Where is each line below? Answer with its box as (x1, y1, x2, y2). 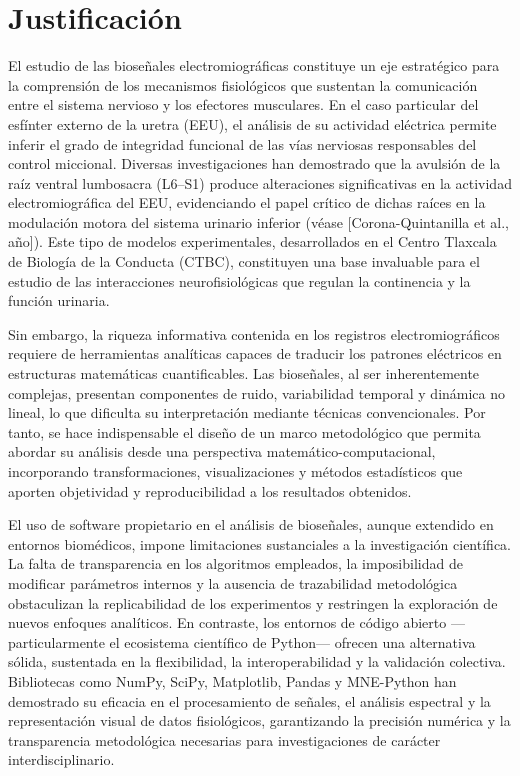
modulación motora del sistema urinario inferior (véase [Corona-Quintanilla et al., (8, 211, 510, 232)
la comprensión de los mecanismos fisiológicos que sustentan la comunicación (8, 74, 478, 95)
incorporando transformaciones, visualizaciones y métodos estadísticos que (8, 461, 463, 481)
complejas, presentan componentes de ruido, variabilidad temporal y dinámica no (8, 382, 506, 403)
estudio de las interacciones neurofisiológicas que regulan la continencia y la (8, 270, 471, 291)
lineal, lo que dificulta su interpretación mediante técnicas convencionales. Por (8, 402, 486, 423)
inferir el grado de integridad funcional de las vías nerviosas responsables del (8, 133, 477, 154)
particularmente (8, 631, 105, 652)
